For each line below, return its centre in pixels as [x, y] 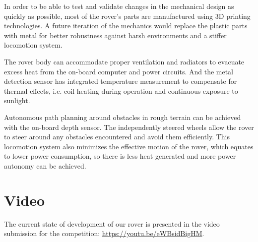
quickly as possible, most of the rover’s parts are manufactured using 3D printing [127, 16]
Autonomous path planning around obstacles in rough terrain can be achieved [123, 117]
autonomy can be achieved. [45, 165]
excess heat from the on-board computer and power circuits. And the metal [119, 71]
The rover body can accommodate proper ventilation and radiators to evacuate [124, 61]
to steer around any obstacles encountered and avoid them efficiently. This [117, 137]
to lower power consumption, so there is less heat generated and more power [120, 156]
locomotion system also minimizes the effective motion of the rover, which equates [129, 146]
